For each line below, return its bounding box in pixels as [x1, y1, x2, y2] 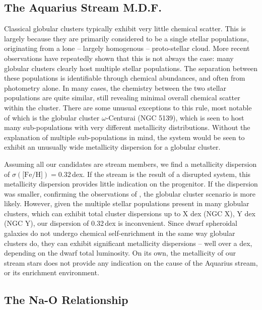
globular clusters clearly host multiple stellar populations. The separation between [4, 63, 258, 73]
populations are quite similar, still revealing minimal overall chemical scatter [4, 92, 240, 103]
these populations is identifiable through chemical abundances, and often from [4, 73, 245, 83]
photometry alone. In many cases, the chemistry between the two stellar [4, 82, 226, 93]
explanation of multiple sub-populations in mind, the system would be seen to [4, 132, 245, 142]
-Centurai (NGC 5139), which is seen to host [106, 112, 244, 122]
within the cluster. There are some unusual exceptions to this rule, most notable [4, 102, 252, 112]
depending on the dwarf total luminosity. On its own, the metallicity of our [4, 247, 236, 258]
